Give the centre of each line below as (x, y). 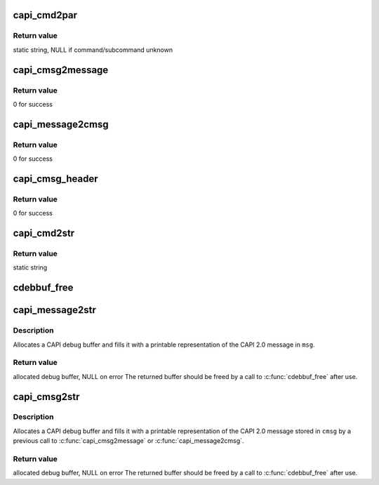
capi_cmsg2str (46, 397)
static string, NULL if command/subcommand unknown (93, 50)
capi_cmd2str (44, 233)
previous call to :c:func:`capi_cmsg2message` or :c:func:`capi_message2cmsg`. (128, 441)
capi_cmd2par (45, 15)
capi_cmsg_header (55, 179)
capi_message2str (54, 310)
